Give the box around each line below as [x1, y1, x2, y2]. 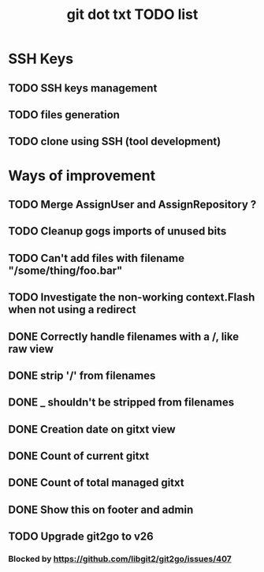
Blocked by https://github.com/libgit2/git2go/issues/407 [8, 554, 232, 565]
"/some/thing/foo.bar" [8, 264, 123, 277]
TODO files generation [8, 108, 121, 122]
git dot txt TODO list [66, 6, 199, 24]
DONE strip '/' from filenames [8, 368, 156, 382]
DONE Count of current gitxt [8, 450, 150, 463]
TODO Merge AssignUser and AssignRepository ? [8, 197, 257, 211]
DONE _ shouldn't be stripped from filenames [8, 396, 235, 409]
